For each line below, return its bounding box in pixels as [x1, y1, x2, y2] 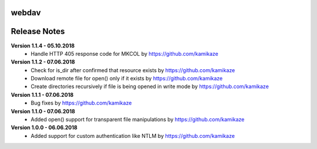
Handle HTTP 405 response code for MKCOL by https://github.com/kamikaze [31, 50, 218, 57]
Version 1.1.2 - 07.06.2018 [11, 59, 76, 66]
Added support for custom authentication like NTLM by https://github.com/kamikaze [31, 132, 235, 139]
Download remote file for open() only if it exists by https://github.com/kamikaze [31, 75, 223, 82]
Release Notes [11, 26, 65, 36]
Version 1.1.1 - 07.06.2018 [11, 91, 74, 98]
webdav [11, 8, 41, 18]
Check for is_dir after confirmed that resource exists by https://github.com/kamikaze [31, 66, 235, 73]
